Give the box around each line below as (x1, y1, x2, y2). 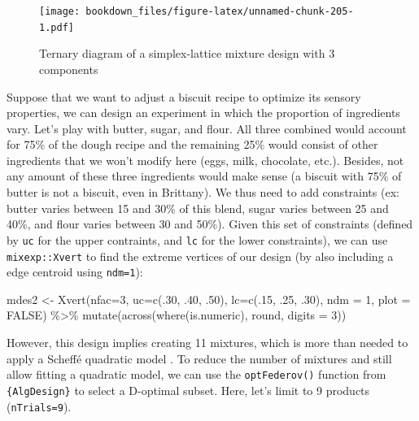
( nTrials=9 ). (7, 397, 72, 414)
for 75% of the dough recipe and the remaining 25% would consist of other (7, 136, 378, 153)
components (39, 60, 98, 77)
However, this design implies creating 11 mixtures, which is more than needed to (7, 334, 408, 350)
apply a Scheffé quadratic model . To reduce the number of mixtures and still (7, 349, 392, 367)
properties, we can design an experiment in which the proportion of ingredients (7, 104, 400, 121)
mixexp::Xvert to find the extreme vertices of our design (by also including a (7, 247, 394, 264)
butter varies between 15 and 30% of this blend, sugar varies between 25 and (7, 199, 389, 216)
